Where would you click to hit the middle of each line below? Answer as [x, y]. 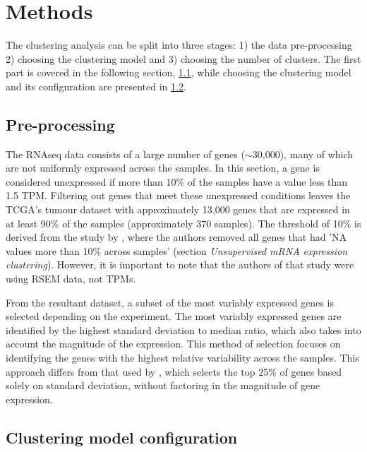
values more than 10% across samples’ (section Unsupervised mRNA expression [177, 250]
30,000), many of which [303, 154]
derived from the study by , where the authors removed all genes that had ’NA [176, 237]
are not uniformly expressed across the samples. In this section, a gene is [163, 168]
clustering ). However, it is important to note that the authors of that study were [180, 264]
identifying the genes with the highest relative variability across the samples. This [182, 358]
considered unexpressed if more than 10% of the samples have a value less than [176, 181]
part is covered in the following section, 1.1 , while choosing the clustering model [179, 72]
